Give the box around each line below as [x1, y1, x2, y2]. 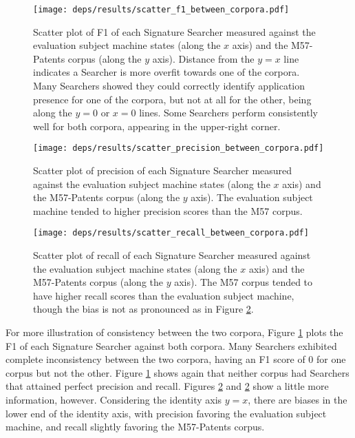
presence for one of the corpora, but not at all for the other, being [33, 92, 312, 106]
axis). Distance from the [152, 51, 255, 65]
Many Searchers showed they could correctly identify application [33, 79, 305, 93]
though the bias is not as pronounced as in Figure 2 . [33, 302, 254, 316]
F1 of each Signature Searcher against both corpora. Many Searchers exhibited [6, 338, 337, 353]
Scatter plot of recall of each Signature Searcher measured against [33, 248, 311, 262]
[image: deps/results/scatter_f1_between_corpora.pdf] [33, 5, 290, 14]
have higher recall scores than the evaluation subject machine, [33, 288, 294, 302]
